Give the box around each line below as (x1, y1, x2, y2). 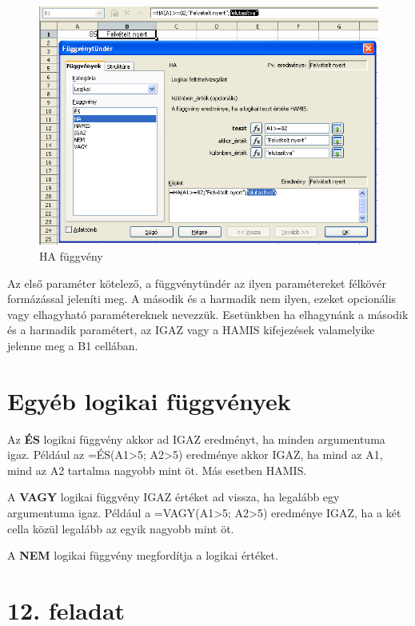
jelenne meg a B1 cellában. (7, 337, 138, 353)
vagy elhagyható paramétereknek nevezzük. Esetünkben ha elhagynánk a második (7, 305, 409, 322)
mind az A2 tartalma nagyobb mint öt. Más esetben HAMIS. (7, 461, 307, 478)
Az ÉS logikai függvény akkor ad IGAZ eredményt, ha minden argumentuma (7, 430, 385, 447)
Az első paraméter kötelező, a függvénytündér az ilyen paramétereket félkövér (7, 274, 386, 291)
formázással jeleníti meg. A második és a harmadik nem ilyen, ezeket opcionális (7, 290, 397, 307)
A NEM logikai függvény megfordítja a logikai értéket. (7, 547, 278, 564)
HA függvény (39, 247, 103, 264)
